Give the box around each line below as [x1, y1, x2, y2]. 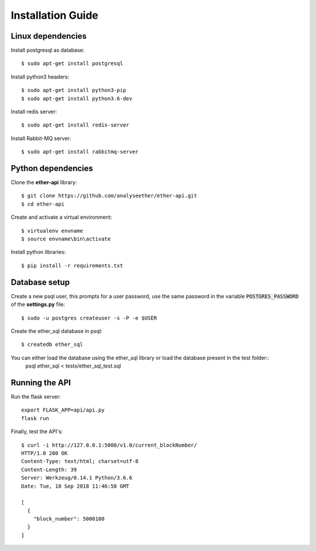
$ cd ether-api [21, 200, 65, 208]
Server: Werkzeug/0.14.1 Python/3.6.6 [21, 475, 133, 481]
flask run [21, 415, 49, 421]
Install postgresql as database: [11, 47, 85, 54]
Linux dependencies [11, 31, 87, 41]
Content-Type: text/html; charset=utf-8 [21, 458, 139, 465]
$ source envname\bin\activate [21, 236, 111, 243]
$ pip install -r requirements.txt [21, 262, 123, 269]
